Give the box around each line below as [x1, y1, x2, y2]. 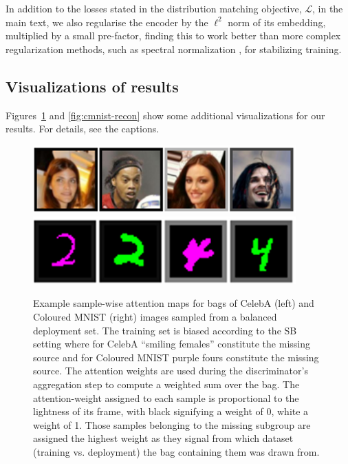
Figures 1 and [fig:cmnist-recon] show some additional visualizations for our [6, 108, 325, 122]
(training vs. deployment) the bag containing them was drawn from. [33, 444, 320, 458]
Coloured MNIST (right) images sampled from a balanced [33, 310, 277, 324]
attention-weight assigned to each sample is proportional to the [33, 390, 299, 405]
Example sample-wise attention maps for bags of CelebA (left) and [33, 296, 314, 310]
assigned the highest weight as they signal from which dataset [33, 431, 294, 445]
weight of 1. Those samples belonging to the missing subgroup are [33, 417, 311, 432]
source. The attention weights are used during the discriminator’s [33, 363, 308, 378]
